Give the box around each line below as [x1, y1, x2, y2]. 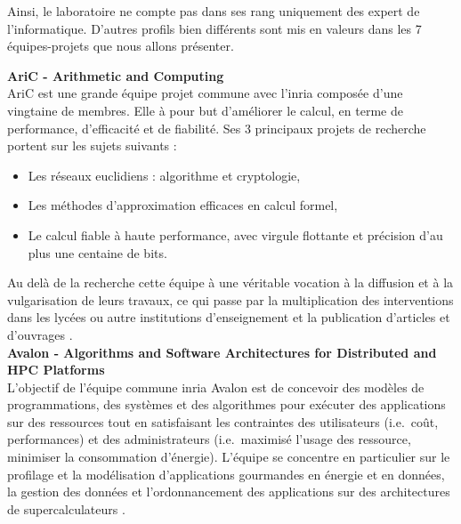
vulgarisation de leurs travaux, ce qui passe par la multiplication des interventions [7, 290, 454, 309]
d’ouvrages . [7, 325, 73, 343]
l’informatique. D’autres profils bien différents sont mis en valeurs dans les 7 [7, 19, 422, 37]
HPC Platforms [7, 360, 105, 379]
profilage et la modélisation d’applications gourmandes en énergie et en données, [7, 464, 445, 483]
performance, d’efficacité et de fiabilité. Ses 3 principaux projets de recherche [7, 118, 426, 137]
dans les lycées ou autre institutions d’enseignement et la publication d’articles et [7, 308, 450, 326]
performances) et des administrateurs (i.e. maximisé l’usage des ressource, [7, 430, 411, 448]
